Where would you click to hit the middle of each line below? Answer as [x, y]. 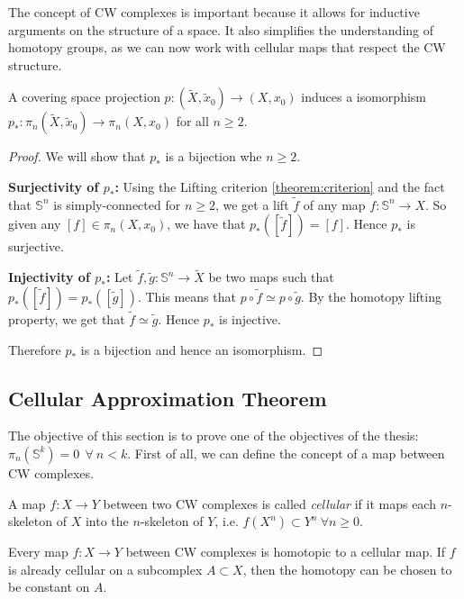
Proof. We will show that [77, 156]
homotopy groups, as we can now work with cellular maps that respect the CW [227, 47]
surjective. [36, 246]
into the [107, 521]
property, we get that [67, 319]
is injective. [250, 319]
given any [35, 224]
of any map [334, 204]
